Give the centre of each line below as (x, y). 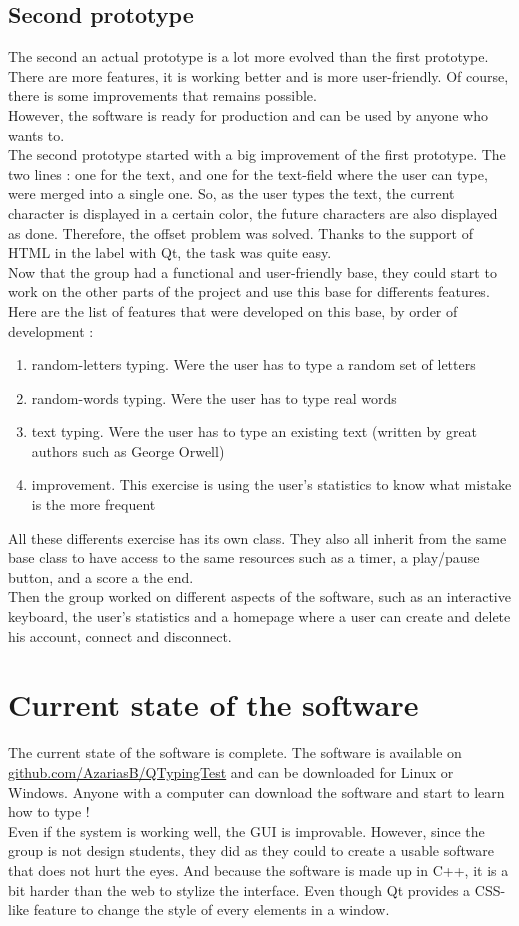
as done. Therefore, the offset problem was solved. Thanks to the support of (240, 232)
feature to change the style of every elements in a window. (211, 909)
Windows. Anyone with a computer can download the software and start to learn (256, 791)
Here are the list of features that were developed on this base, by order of (233, 310)
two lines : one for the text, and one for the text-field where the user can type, (248, 173)
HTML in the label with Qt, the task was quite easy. (170, 252)
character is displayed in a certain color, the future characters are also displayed (253, 212)
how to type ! (49, 811)
